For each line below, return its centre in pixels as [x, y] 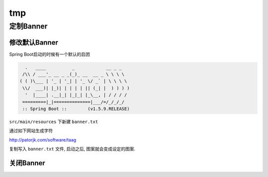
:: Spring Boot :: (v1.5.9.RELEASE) [76, 109]
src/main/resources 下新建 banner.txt [54, 122]
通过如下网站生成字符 [31, 131]
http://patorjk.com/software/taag [43, 140]
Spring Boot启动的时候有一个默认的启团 [50, 54]
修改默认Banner [34, 42]
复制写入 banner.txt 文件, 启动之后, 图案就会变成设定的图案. [72, 149]
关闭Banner [27, 163]
